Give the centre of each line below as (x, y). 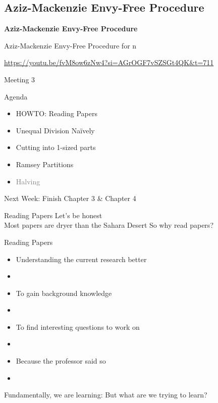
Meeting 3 (20, 79)
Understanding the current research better (81, 259)
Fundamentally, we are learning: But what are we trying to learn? (106, 395)
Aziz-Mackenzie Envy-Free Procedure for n (70, 45)
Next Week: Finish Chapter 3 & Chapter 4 (70, 198)
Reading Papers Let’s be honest (53, 215)
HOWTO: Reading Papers (57, 113)
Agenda (16, 96)
